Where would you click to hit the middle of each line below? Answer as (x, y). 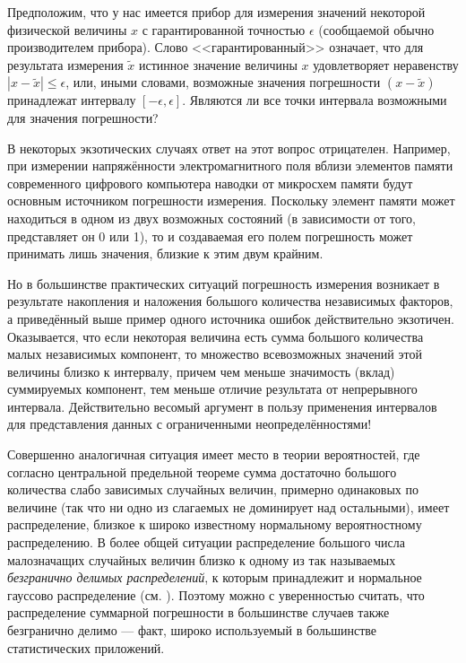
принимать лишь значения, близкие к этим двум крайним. (165, 253)
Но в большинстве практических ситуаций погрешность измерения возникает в (224, 283)
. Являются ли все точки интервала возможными (315, 100)
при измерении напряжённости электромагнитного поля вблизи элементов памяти (230, 166)
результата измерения (65, 64)
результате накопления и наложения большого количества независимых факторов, (230, 301)
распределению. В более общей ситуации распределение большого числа (207, 542)
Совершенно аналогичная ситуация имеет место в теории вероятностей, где (214, 454)
